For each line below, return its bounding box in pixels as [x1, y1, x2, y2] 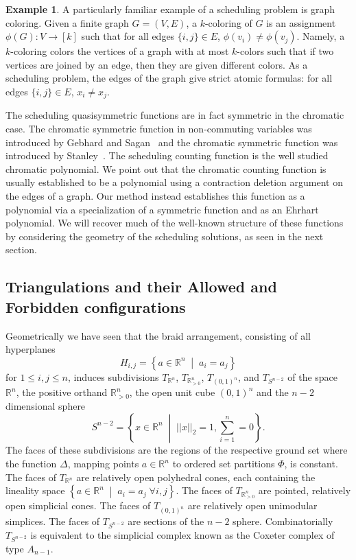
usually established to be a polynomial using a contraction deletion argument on [5, 175, 343, 189]
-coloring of [204, 15, 252, 30]
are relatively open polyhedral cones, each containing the [76, 469, 316, 484]
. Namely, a [296, 29, 345, 43]
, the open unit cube [129, 385, 215, 399]
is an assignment [266, 15, 336, 30]
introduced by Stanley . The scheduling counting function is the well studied [5, 148, 329, 163]
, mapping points [67, 456, 139, 471]
